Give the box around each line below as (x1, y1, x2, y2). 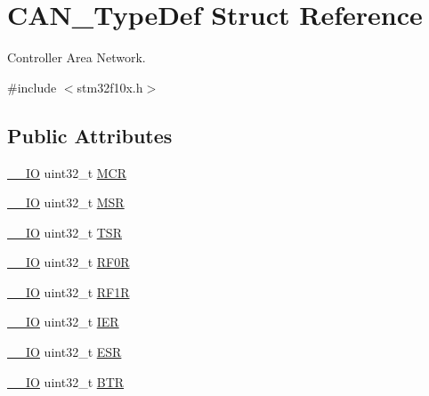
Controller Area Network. (7, 48, 146, 67)
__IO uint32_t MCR (7, 163, 126, 182)
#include (7, 77, 57, 96)
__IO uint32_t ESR (7, 343, 122, 361)
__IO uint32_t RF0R (7, 253, 130, 271)
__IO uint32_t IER (7, 312, 119, 331)
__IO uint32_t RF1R (7, 282, 130, 301)
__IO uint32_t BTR (7, 372, 125, 391)
